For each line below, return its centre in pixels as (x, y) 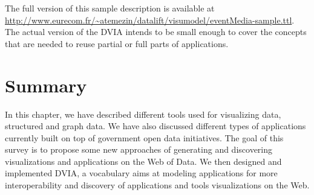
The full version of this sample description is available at (110, 8)
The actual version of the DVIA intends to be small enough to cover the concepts (156, 32)
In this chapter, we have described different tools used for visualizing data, (143, 114)
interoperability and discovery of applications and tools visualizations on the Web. (157, 185)
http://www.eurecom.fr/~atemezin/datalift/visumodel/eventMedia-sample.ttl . (150, 20)
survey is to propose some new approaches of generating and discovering (139, 149)
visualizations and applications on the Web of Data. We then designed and (143, 161)
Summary (46, 85)
